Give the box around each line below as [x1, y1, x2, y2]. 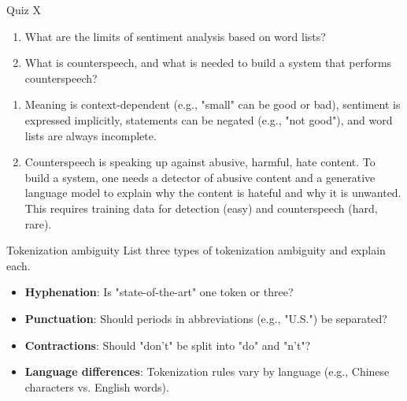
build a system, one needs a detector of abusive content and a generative [24, 169, 376, 185]
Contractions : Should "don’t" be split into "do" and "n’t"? [24, 336, 311, 353]
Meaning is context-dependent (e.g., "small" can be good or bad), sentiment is [24, 96, 401, 113]
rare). [24, 215, 52, 232]
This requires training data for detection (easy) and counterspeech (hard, [24, 199, 378, 216]
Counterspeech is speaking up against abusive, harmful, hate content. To [24, 154, 376, 170]
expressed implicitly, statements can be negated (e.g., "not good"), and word [24, 111, 393, 128]
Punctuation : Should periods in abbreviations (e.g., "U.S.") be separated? [24, 310, 387, 326]
